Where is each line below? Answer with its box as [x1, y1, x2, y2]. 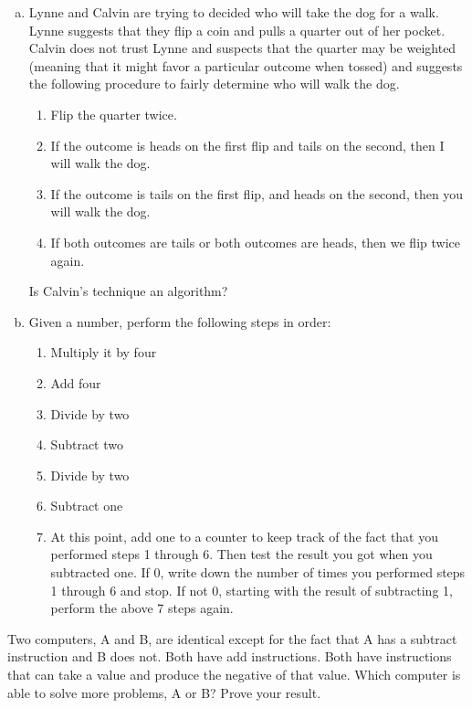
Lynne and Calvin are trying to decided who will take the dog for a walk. [28, 3, 439, 21]
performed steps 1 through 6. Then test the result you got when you [50, 544, 433, 564]
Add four [50, 373, 101, 392]
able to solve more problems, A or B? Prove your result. [7, 682, 321, 702]
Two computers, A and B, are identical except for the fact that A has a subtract [7, 629, 457, 648]
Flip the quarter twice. [50, 104, 177, 123]
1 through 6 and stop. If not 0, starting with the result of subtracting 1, [50, 580, 453, 599]
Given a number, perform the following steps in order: [28, 312, 331, 331]
